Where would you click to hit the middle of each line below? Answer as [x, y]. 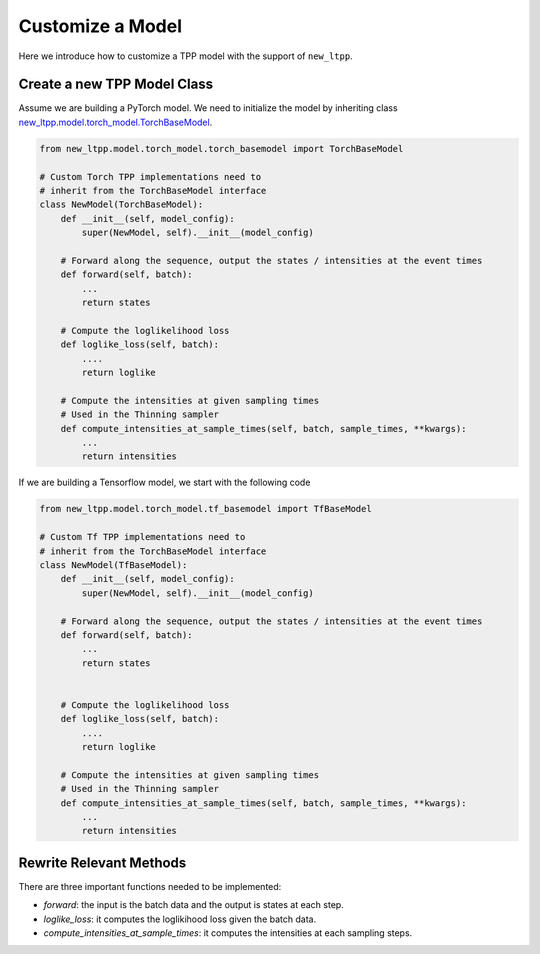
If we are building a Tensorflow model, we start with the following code [164, 482]
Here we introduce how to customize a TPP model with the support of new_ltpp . [186, 56]
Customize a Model [100, 26]
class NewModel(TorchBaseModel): [121, 204]
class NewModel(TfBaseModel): [113, 564]
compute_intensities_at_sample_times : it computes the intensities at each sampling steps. [228, 933]
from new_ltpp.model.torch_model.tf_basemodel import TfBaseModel [205, 509]
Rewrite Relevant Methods [102, 862]
